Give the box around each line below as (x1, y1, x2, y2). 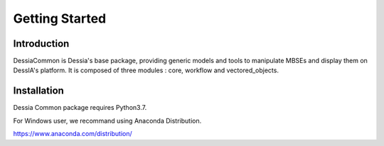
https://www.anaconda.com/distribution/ (13, 130, 132, 138)
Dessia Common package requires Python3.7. (13, 103, 147, 112)
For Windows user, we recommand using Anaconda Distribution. (13, 116, 202, 125)
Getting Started (13, 11, 107, 26)
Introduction (13, 38, 70, 50)
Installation (13, 85, 64, 97)
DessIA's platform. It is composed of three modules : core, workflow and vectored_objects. (13, 66, 279, 74)
